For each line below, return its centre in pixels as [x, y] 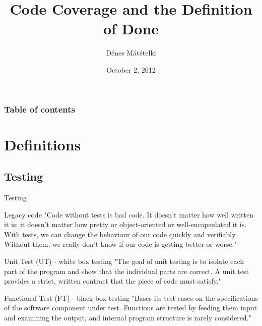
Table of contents [40, 109]
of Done [131, 29]
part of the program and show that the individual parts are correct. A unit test [126, 271]
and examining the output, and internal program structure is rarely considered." [128, 317]
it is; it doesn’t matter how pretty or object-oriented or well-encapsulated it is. [125, 224]
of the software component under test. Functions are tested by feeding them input [130, 308]
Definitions [43, 144]
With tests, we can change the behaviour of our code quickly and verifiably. [121, 234]
